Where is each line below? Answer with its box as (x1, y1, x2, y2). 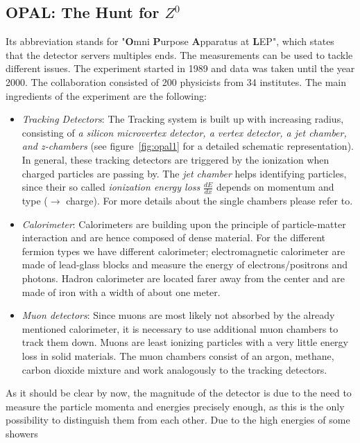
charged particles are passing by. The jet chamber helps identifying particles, (22, 166, 347, 180)
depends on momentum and (216, 180, 334, 194)
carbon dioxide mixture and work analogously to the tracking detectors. (22, 362, 327, 376)
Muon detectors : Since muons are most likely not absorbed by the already (22, 308, 335, 322)
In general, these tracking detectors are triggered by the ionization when (22, 152, 329, 166)
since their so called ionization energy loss (22, 180, 200, 194)
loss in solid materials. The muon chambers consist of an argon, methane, (22, 348, 334, 363)
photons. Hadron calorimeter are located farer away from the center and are (22, 270, 345, 285)
